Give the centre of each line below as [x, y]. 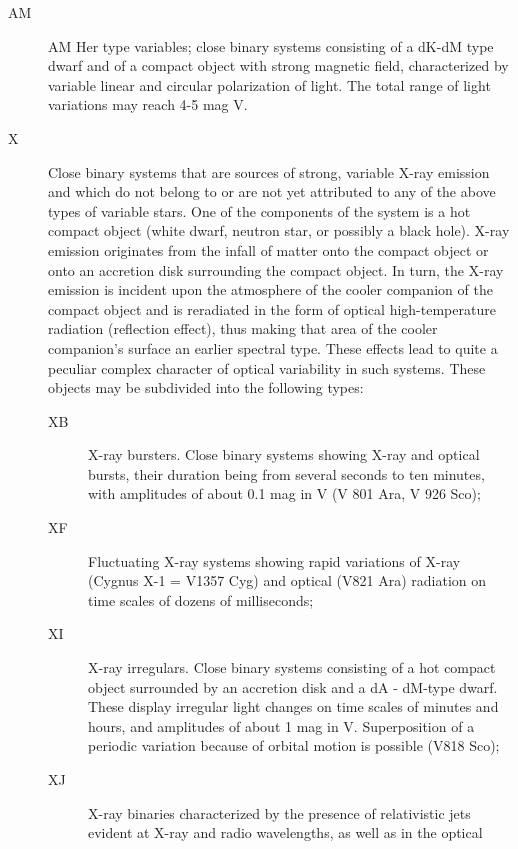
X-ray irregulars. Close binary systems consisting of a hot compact [292, 667]
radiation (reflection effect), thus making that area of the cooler [243, 328]
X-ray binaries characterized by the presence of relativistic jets [279, 812]
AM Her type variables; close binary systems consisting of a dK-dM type [271, 45]
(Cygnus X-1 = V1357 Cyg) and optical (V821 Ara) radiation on [287, 580]
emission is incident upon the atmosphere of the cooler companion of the [270, 289]
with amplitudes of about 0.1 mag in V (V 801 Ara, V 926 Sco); [284, 493]
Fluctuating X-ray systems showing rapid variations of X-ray [274, 560]
